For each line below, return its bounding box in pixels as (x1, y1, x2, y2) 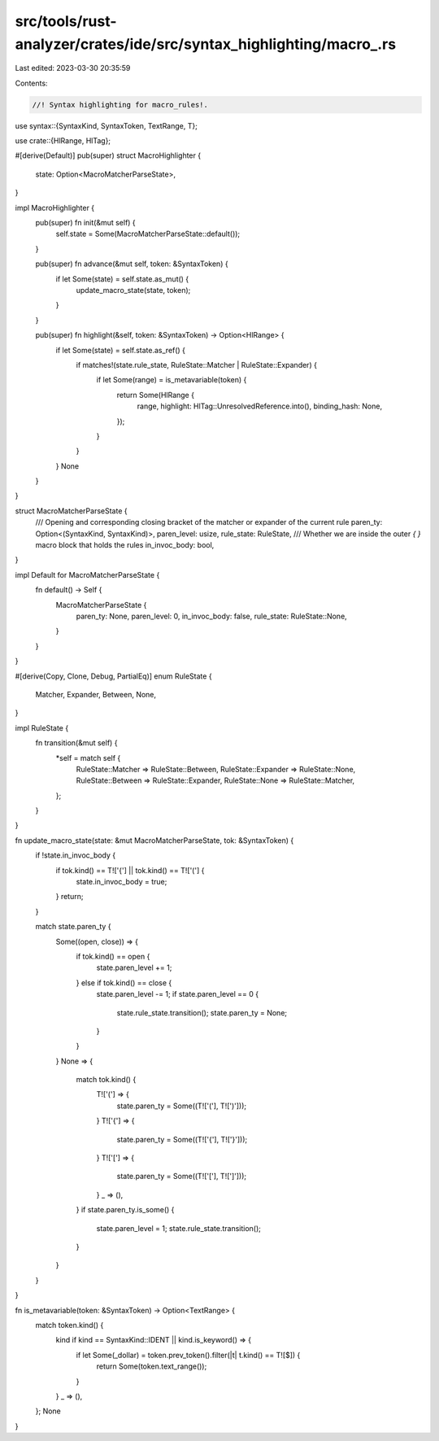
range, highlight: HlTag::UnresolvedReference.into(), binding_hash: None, (137, 401, 382, 411)
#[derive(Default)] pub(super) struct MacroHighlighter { (15, 151, 202, 160)
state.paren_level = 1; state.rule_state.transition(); (96, 1223, 262, 1233)
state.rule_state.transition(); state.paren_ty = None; (116, 1007, 288, 1017)
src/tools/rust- (15, 12, 117, 30)
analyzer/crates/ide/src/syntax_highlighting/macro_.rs (15, 35, 397, 53)
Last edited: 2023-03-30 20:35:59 (15, 63, 131, 73)
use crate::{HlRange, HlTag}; (15, 136, 111, 146)
